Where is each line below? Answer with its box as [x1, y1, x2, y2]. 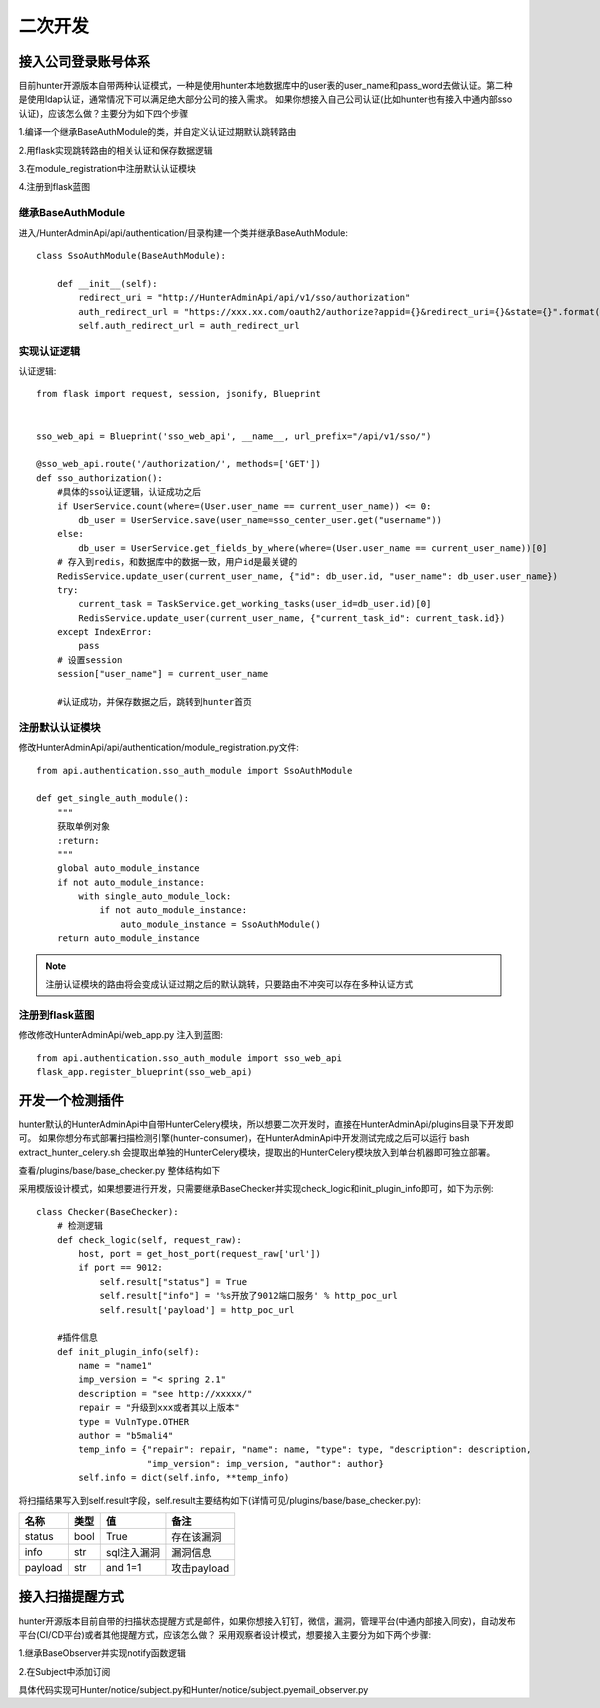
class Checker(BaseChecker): [36, 1206, 179, 1217]
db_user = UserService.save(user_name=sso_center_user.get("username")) [78, 514, 443, 525]
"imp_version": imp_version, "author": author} [146, 1458, 385, 1469]
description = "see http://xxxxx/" [78, 1388, 253, 1399]
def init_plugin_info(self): [56, 1346, 200, 1357]
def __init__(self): [56, 278, 158, 289]
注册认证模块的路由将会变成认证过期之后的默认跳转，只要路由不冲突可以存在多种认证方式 [45, 978, 414, 990]
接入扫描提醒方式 [18, 1588, 124, 1605]
